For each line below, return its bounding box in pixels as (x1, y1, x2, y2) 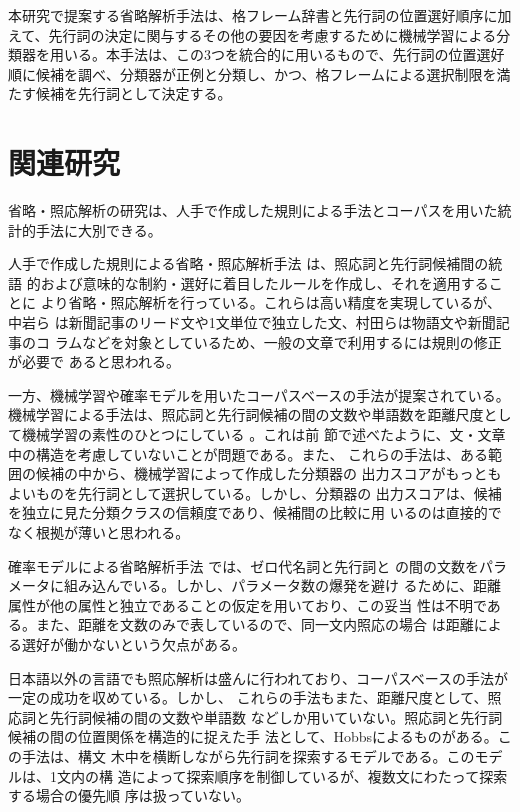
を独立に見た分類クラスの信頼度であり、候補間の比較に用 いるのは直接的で (8, 502, 502, 523)
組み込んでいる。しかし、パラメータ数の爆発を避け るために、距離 (63, 575, 502, 596)
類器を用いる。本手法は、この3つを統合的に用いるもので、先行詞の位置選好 (8, 44, 505, 65)
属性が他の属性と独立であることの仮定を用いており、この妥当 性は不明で (8, 594, 487, 615)
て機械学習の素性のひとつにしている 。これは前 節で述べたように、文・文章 (8, 424, 506, 445)
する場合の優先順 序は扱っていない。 (8, 785, 250, 806)
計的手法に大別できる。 (8, 219, 162, 240)
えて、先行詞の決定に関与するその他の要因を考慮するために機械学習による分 (8, 24, 511, 45)
